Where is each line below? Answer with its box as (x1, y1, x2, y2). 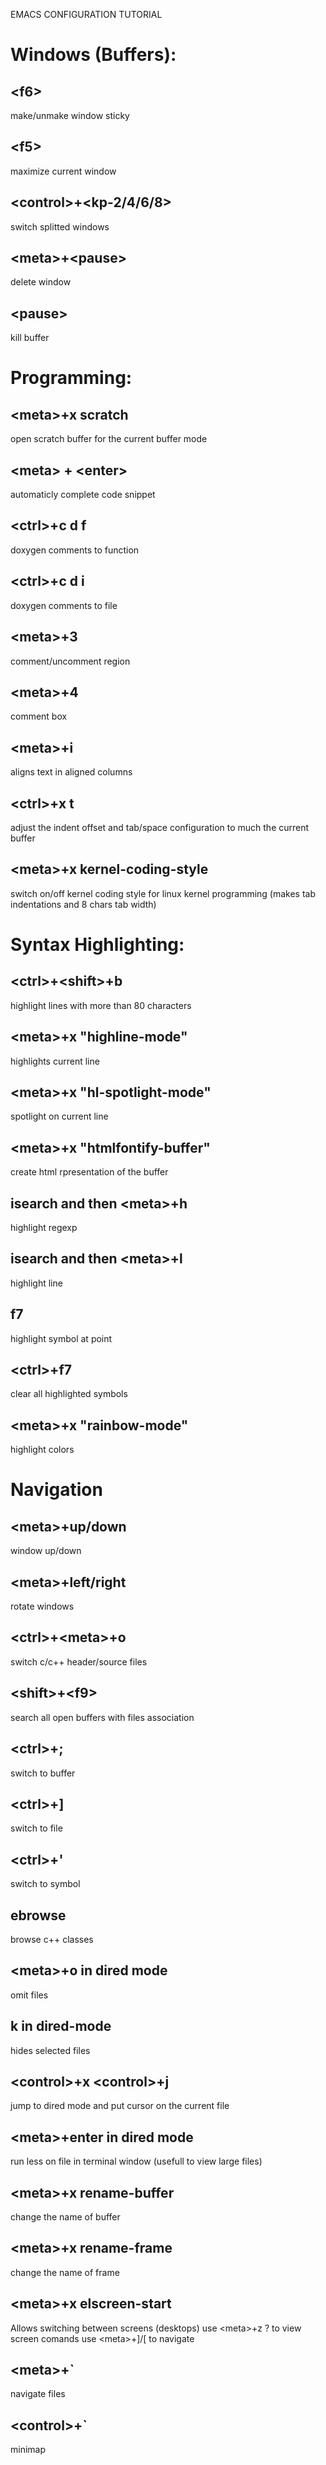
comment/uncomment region (10, 655, 131, 667)
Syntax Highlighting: (10, 933, 185, 956)
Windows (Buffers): (10, 44, 177, 66)
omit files (10, 1989, 49, 2001)
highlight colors (10, 1444, 75, 1456)
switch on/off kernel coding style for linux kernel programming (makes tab (10, 887, 317, 899)
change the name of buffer (10, 2211, 121, 2223)
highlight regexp (10, 1222, 78, 1233)
